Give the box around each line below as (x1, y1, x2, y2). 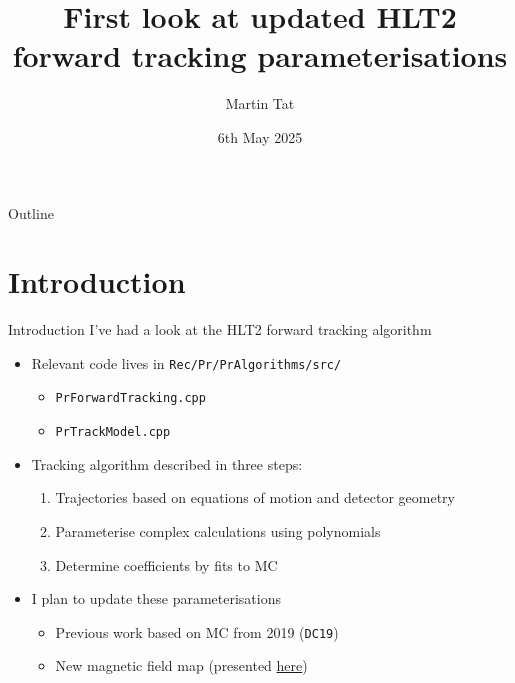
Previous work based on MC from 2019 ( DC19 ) (55, 621, 339, 642)
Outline (8, 202, 54, 223)
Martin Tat (225, 93, 295, 114)
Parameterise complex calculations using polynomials (55, 520, 381, 541)
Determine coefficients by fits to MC (55, 554, 278, 575)
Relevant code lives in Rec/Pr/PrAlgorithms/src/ (31, 352, 342, 373)
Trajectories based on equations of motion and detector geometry (55, 487, 455, 508)
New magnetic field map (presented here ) (55, 655, 308, 676)
